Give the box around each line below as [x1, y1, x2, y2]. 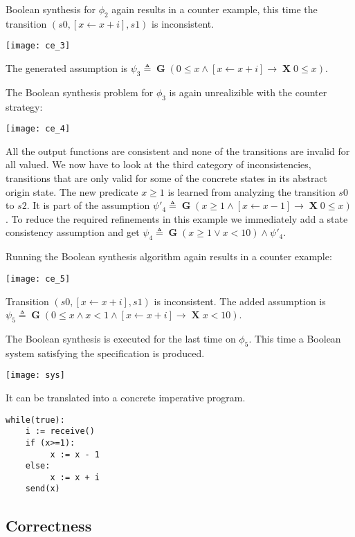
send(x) [25, 484, 60, 494]
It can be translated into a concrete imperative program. [6, 390, 246, 404]
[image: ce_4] [6, 124, 71, 134]
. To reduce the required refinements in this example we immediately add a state [6, 211, 348, 226]
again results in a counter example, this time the [111, 2, 318, 16]
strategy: [6, 99, 43, 113]
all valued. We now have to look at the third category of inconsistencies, [6, 157, 311, 172]
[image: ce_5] [6, 273, 71, 284]
